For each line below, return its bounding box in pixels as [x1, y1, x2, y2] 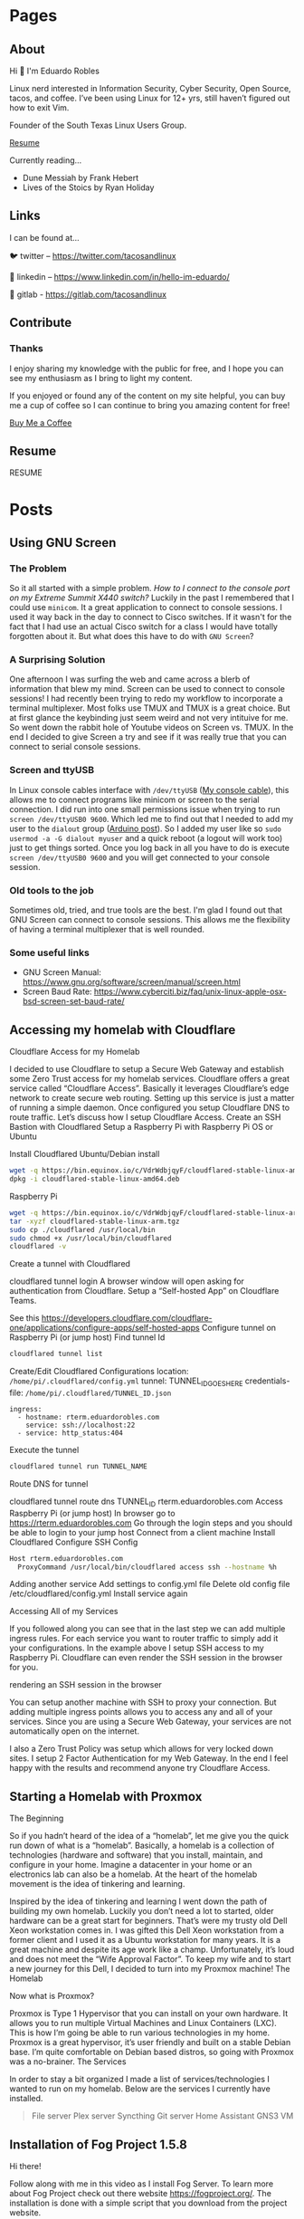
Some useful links [9, 947, 90, 959]
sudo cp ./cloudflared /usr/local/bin [9, 1225, 156, 1234]
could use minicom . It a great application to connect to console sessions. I [9, 602, 282, 613]
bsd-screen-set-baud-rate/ [22, 996, 125, 1007]
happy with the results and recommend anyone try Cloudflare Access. [9, 1763, 271, 1774]
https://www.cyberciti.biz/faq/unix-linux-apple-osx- [93, 986, 287, 997]
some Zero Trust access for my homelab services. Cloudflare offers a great [9, 1074, 290, 1085]
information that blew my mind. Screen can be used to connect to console [9, 684, 285, 694]
